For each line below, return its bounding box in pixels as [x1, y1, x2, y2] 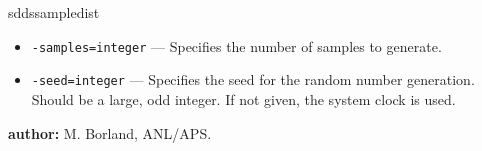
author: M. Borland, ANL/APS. [8, 122, 212, 143]
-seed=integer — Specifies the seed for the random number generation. [31, 69, 475, 90]
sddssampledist [8, 2, 100, 22]
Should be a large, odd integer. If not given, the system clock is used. [31, 88, 456, 109]
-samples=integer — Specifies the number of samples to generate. [31, 35, 442, 56]
